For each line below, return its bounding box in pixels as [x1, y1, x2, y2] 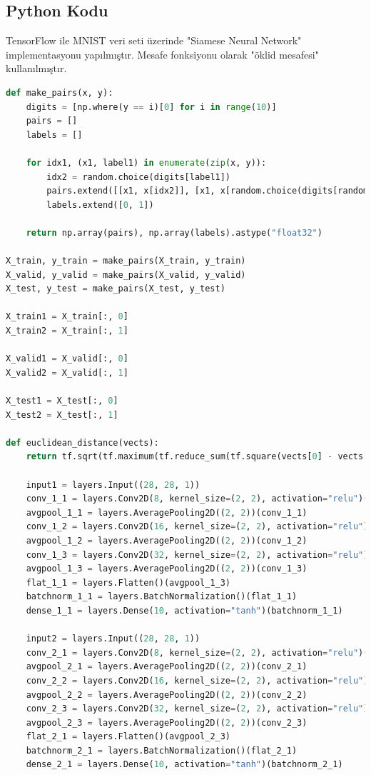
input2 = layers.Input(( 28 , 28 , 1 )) [26, 634, 200, 644]
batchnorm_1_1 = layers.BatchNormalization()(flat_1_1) [26, 591, 298, 602]
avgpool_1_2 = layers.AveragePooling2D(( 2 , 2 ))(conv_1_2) [26, 535, 308, 546]
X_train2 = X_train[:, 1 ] [6, 326, 128, 336]
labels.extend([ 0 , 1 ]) [46, 199, 154, 210]
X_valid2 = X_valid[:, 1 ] [6, 367, 128, 378]
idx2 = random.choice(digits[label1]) [46, 171, 231, 182]
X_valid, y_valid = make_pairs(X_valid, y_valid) [6, 269, 246, 280]
